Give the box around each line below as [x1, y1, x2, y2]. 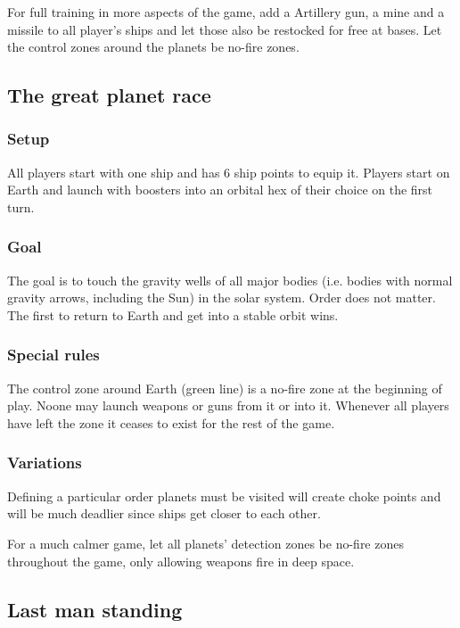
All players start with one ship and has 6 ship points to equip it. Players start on [7, 162, 450, 181]
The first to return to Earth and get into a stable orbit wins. [7, 305, 339, 324]
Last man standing [7, 595, 183, 623]
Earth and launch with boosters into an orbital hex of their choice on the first [7, 180, 433, 199]
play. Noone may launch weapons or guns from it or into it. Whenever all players [7, 396, 449, 415]
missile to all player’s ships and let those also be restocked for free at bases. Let [7, 20, 442, 38]
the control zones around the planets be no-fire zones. [7, 37, 300, 56]
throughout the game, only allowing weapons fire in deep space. [7, 551, 355, 570]
